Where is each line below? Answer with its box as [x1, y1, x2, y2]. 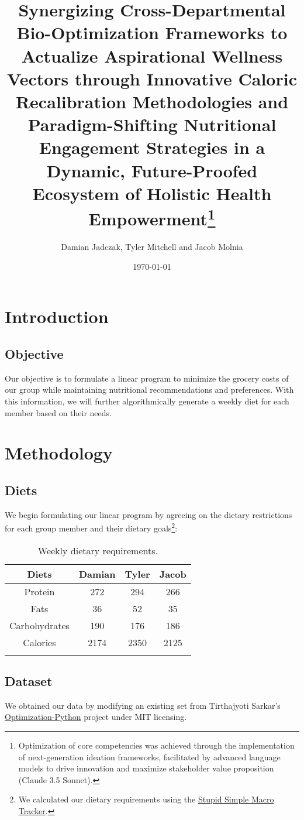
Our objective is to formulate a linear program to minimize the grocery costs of [5, 372, 289, 384]
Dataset [5, 671, 53, 689]
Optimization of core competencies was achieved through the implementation [18, 739, 295, 751]
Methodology [5, 441, 113, 465]
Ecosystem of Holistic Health [32, 181, 272, 205]
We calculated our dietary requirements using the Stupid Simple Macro [18, 793, 274, 805]
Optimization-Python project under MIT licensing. [5, 711, 187, 723]
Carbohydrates [9, 618, 70, 632]
